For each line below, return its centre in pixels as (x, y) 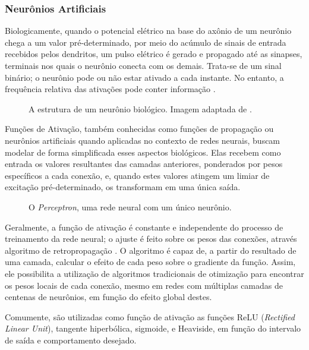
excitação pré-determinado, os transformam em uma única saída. (123, 187)
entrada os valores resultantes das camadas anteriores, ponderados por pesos (144, 164)
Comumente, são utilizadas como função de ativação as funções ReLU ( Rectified (150, 316)
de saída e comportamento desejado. (71, 340)
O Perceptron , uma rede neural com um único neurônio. (130, 206)
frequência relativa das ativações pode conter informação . (110, 89)
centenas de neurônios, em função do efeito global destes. (108, 297)
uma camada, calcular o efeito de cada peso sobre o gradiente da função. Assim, (150, 262)
